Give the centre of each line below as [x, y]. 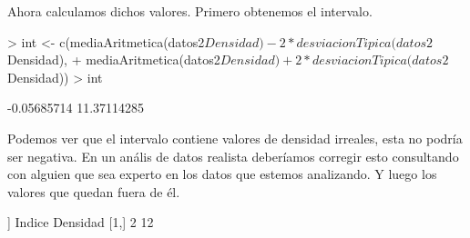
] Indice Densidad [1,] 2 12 [81, 222]
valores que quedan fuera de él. [94, 191]
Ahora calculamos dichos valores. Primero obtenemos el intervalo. [190, 11]
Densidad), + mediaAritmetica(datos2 [114, 59]
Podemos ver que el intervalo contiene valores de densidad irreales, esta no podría [235, 138]
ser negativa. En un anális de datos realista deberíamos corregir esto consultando [233, 156]
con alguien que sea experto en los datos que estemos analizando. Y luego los [222, 174]
